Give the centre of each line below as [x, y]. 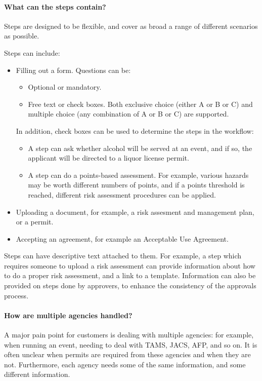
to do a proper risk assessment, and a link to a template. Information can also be [130, 275]
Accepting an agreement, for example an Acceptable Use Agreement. [122, 238]
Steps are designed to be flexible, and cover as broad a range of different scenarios [131, 26]
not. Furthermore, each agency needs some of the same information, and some [125, 364]
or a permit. [35, 222]
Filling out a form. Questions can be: [73, 70]
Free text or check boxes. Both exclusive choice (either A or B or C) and [140, 104]
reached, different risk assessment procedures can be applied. [122, 194]
